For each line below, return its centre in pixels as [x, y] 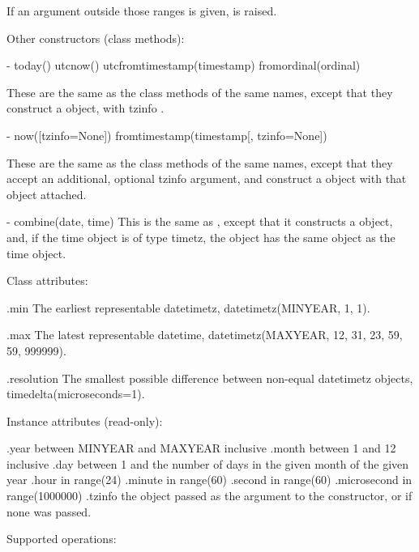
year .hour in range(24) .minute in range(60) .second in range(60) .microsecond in [209, 480]
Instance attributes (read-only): [85, 420]
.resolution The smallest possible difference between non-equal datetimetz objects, [210, 378]
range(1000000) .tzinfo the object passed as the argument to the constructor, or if [209, 496]
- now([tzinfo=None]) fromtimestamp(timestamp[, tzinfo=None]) [167, 135]
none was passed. [49, 511]
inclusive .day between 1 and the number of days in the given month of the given [208, 463]
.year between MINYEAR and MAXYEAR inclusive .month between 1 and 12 [201, 448]
